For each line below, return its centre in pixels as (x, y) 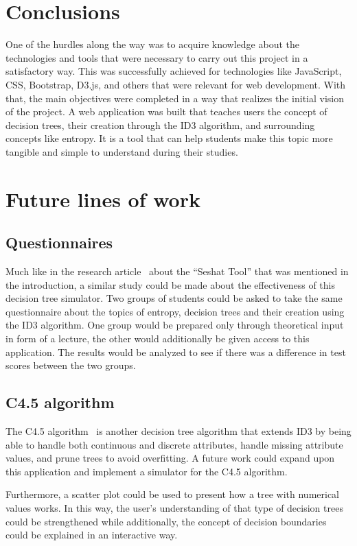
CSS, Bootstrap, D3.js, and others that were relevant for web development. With (176, 84)
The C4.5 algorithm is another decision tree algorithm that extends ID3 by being (178, 431)
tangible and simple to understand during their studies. (122, 151)
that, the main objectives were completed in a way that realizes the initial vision (175, 98)
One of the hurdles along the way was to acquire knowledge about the (152, 44)
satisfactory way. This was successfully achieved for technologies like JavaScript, (174, 71)
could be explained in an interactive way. (92, 535)
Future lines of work (103, 199)
